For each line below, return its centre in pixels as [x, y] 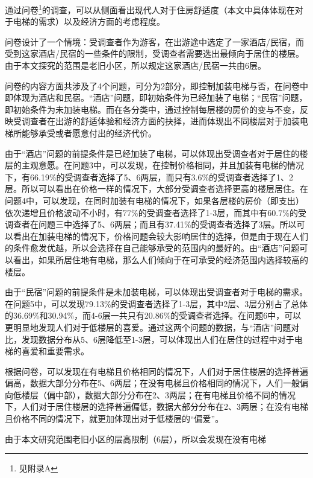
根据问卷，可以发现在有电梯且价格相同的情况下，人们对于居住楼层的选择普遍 [156, 371]
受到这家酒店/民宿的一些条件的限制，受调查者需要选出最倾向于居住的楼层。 [154, 53]
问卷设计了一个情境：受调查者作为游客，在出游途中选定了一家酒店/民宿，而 [154, 41]
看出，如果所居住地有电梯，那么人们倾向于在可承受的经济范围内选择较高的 [160, 259]
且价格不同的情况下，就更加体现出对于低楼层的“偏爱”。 [114, 419]
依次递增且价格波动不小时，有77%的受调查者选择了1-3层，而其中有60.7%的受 [156, 212]
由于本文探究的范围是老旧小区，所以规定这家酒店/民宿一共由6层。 [135, 65]
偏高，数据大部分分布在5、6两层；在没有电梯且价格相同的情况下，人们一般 [152, 383]
